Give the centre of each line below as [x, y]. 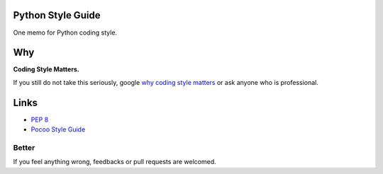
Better [24, 147]
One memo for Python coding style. [65, 33]
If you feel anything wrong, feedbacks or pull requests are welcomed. [115, 162]
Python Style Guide [57, 15]
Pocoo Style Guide [58, 129]
